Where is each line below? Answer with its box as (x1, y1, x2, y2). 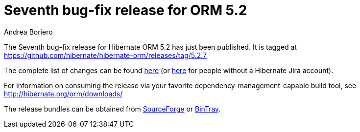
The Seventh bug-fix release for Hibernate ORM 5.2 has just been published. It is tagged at (4, 42, 297, 51)
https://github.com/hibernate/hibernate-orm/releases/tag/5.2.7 (4, 51, 207, 59)
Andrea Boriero (4, 27, 53, 36)
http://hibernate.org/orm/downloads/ (4, 89, 123, 98)
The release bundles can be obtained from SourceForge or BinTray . (4, 104, 221, 113)
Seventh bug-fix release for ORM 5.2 (4, 2, 247, 19)
